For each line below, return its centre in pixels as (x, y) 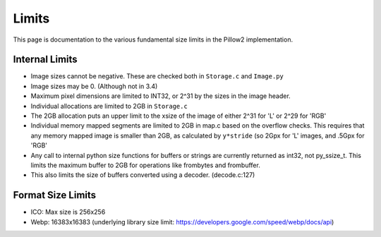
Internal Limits (45, 60)
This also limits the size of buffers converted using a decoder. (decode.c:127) (143, 175)
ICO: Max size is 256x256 (68, 212)
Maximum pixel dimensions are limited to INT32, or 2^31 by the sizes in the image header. (161, 96)
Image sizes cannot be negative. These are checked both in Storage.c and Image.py (157, 76)
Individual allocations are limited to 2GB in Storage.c (109, 106)
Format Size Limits (55, 195)
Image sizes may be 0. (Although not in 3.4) (94, 86)
